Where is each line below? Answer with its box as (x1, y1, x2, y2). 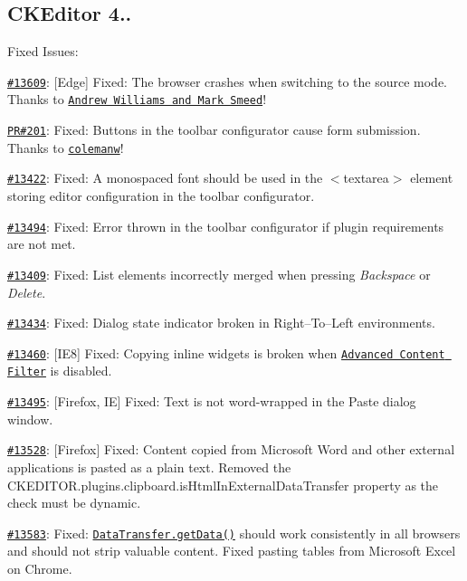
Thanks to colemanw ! (7, 138, 124, 157)
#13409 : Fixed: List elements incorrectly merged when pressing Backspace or (7, 264, 431, 283)
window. (7, 409, 53, 428)
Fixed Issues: (7, 42, 79, 61)
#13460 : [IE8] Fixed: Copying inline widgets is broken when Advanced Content (7, 343, 445, 362)
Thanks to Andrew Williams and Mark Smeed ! (7, 90, 267, 109)
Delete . (7, 282, 46, 301)
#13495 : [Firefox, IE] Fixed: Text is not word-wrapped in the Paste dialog (7, 392, 416, 411)
